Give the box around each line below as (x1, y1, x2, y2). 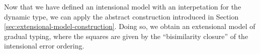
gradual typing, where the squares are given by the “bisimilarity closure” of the (4, 30, 248, 41)
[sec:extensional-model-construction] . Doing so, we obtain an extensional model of (4, 21, 255, 31)
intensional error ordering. (4, 40, 84, 51)
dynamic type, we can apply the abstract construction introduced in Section (4, 11, 239, 21)
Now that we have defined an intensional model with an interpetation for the (4, 1, 241, 11)
